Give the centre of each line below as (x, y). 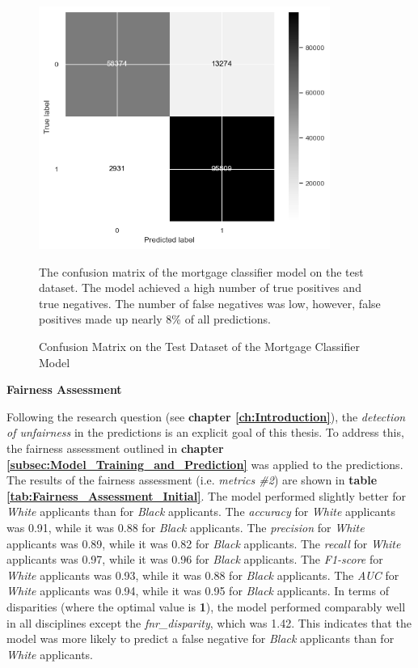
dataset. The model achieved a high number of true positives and (200, 287)
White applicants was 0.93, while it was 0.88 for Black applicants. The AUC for (203, 575)
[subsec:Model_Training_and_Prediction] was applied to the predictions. (205, 464)
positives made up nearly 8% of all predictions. (155, 319)
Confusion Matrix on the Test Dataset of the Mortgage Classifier (199, 347)
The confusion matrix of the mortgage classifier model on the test (201, 271)
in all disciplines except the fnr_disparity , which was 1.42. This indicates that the (209, 622)
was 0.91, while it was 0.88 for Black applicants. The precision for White (186, 527)
